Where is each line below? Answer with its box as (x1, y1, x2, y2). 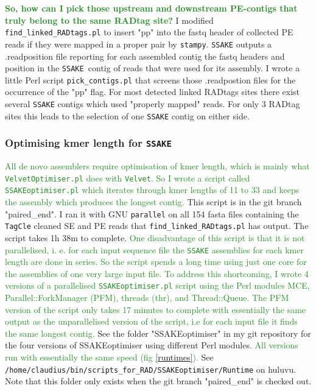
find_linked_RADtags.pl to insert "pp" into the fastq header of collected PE (5, 26, 293, 38)
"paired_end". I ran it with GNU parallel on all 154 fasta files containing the (5, 207, 299, 220)
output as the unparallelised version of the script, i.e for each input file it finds (5, 315, 298, 328)
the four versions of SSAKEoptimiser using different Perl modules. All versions (5, 339, 298, 351)
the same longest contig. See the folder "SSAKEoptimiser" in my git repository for (5, 326, 311, 339)
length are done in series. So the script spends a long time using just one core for (5, 255, 307, 268)
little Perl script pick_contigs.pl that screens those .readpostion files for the (5, 73, 296, 86)
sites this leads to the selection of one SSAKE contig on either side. (5, 109, 250, 122)
